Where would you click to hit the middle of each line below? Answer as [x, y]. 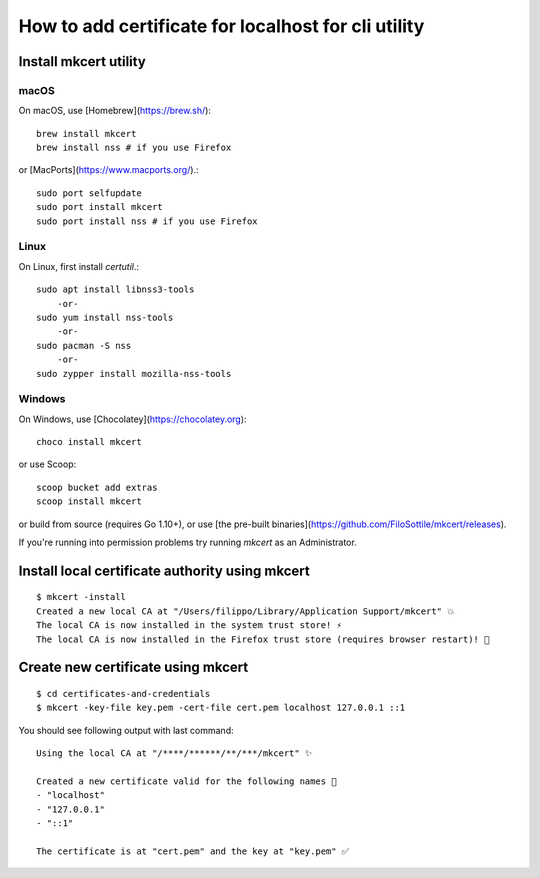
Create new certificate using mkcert [133, 667]
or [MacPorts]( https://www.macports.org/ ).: [108, 170]
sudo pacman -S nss [84, 345]
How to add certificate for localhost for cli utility [221, 26]
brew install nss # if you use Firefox [134, 148]
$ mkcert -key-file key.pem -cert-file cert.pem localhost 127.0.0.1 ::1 [221, 708]
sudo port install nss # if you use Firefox [147, 221]
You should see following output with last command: [126, 730]
